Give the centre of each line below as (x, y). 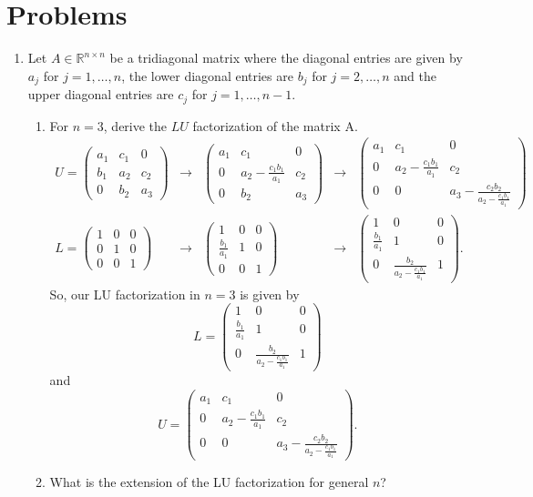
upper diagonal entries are (101, 94)
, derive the (135, 125)
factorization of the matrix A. (275, 125)
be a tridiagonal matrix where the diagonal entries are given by (286, 58)
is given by (270, 294)
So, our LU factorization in (125, 294)
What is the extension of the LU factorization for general (209, 482)
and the (415, 75)
